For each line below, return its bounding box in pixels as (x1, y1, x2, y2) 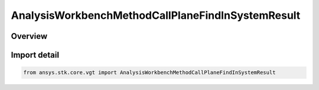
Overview (11, 31, 48, 41)
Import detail (11, 50, 59, 60)
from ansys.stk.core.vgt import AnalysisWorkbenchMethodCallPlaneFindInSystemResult (23, 69, 276, 76)
